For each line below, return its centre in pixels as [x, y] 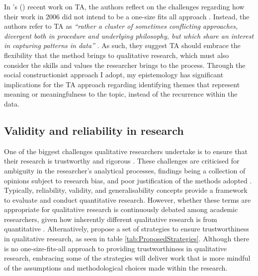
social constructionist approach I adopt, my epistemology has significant [114, 75]
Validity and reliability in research [94, 130]
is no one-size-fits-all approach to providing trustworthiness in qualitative [115, 248]
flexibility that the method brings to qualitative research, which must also [117, 55]
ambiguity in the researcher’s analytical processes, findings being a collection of [125, 170]
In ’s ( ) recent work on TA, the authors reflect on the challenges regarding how [124, 6]
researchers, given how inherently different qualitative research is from [111, 219]
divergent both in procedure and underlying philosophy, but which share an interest [129, 35]
